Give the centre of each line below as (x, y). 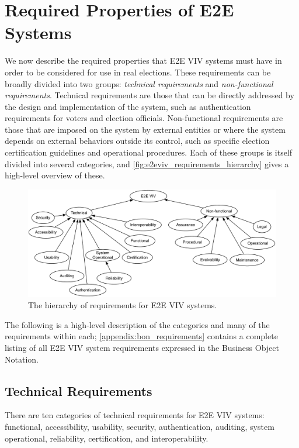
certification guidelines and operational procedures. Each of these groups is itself (149, 152)
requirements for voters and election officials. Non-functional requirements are (144, 118)
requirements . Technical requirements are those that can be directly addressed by (149, 95)
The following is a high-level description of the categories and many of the (137, 324)
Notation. (22, 359)
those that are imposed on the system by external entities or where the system (145, 129)
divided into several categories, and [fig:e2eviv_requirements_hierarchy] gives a (147, 163)
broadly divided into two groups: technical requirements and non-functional (139, 83)
